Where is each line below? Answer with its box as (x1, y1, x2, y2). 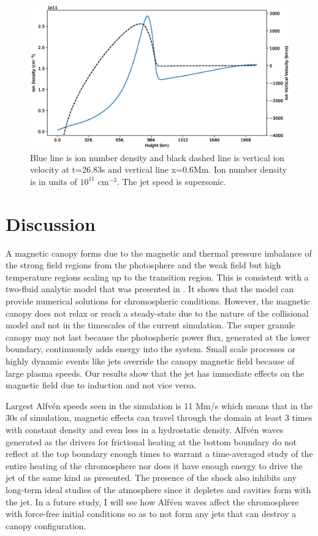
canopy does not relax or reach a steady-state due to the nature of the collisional (6, 306, 309, 319)
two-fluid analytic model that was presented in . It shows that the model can (6, 282, 294, 295)
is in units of (30, 175, 77, 187)
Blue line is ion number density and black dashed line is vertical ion (30, 151, 285, 164)
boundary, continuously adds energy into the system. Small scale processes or (6, 342, 295, 355)
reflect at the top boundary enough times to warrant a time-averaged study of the (6, 447, 313, 460)
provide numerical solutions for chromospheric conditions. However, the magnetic (6, 295, 310, 308)
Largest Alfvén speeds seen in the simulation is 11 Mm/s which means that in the (6, 399, 312, 412)
